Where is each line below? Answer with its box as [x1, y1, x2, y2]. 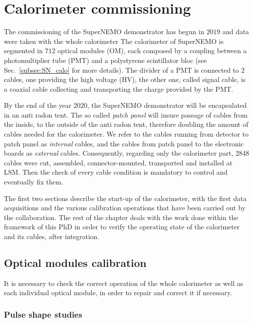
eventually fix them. [4, 177, 63, 187]
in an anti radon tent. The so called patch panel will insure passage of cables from [4, 109, 248, 120]
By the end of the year [4, 100, 72, 110]
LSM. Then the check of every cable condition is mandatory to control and [4, 167, 228, 177]
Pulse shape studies [4, 308, 82, 320]
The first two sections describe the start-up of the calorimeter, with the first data [4, 193, 247, 203]
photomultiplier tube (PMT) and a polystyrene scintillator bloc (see [4, 55, 207, 65]
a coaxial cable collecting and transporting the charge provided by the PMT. [4, 83, 234, 94]
